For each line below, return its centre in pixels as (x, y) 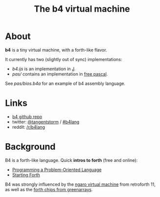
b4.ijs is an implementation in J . (44, 69)
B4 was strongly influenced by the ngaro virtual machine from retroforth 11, (80, 184)
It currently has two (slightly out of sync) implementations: (64, 59)
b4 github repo (27, 117)
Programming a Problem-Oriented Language (57, 170)
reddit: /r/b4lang (29, 127)
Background (30, 147)
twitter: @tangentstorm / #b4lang (46, 122)
